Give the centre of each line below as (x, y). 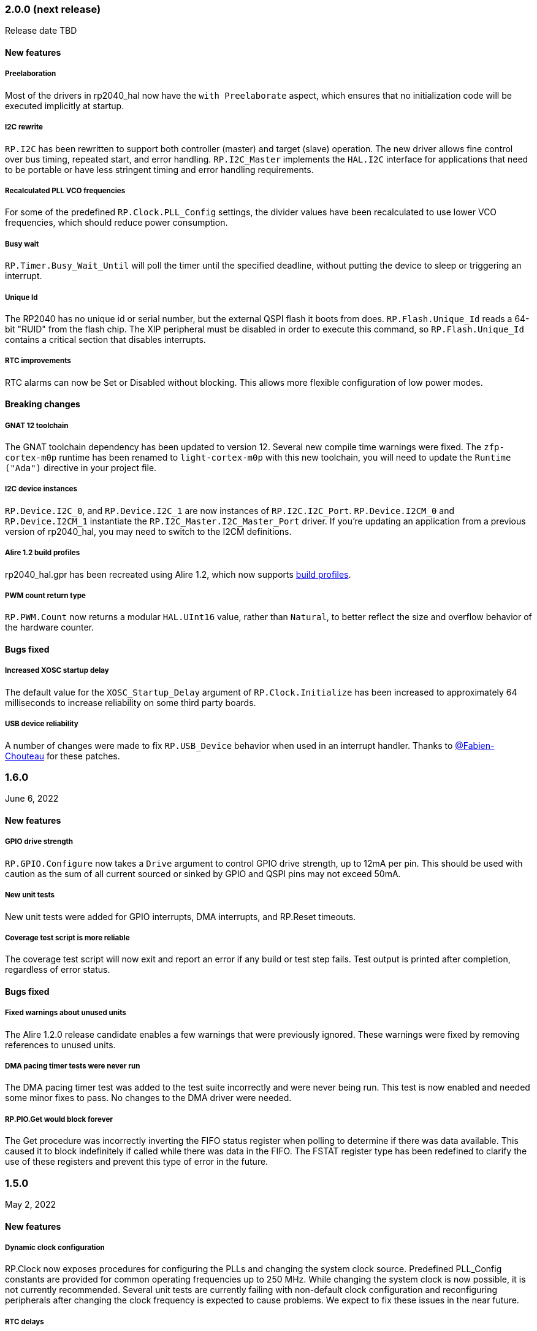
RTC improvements (38, 361)
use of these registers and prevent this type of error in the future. (137, 1162)
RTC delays (25, 1321)
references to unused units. (60, 1045)
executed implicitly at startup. (65, 105)
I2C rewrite (24, 127)
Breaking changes (43, 404)
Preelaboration (31, 74)
